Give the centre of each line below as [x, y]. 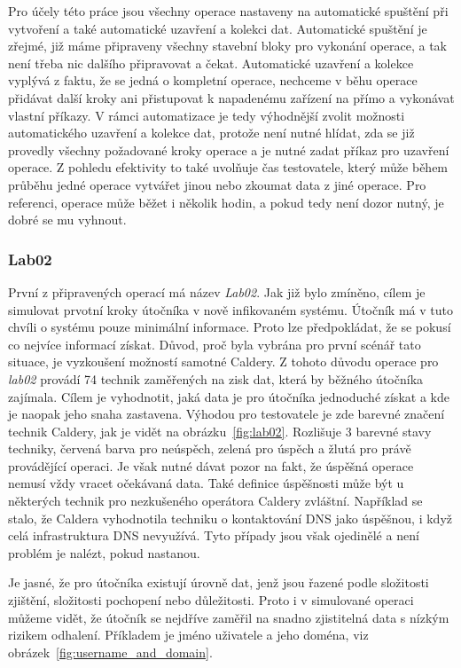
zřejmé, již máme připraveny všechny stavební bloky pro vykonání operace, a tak [228, 46]
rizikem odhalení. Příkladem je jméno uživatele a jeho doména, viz [188, 635]
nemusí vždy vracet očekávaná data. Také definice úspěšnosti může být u [206, 483]
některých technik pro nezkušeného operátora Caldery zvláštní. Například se [215, 501]
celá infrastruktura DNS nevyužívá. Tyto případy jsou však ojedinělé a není [214, 535]
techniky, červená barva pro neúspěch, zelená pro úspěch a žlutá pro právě [210, 448]
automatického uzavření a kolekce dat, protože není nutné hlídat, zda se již [211, 133]
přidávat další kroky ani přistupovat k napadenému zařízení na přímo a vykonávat [231, 97]
